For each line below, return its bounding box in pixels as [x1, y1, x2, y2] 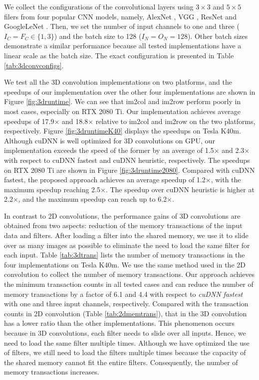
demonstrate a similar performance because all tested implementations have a [4, 40, 242, 51]
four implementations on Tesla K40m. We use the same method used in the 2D [4, 259, 246, 269]
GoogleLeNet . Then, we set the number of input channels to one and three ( [4, 21, 240, 31]
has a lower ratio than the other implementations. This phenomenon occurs [4, 318, 235, 328]
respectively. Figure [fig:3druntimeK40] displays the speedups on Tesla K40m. [4, 126, 241, 136]
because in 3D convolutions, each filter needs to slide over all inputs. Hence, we [4, 328, 246, 338]
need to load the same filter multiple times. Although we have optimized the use [4, 337, 250, 348]
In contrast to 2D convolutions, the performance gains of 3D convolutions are [4, 210, 241, 221]
